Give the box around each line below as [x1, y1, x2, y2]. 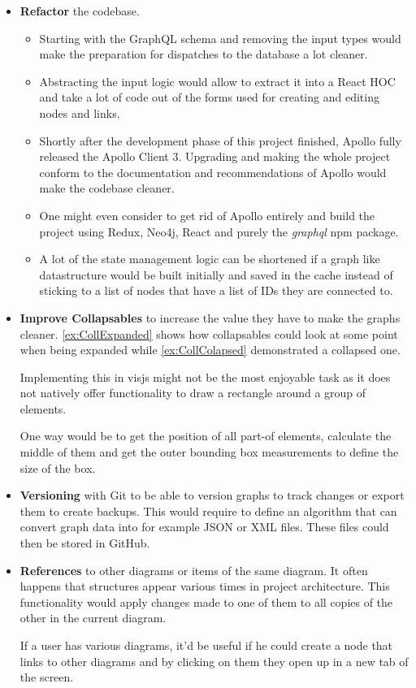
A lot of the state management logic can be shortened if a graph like [39, 250, 380, 267]
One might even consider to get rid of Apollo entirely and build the [39, 206, 375, 223]
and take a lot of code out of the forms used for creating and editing [39, 89, 379, 106]
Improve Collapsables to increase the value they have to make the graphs [19, 309, 401, 326]
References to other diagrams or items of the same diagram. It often [19, 561, 368, 578]
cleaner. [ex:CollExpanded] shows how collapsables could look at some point [19, 325, 398, 342]
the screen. [19, 669, 74, 686]
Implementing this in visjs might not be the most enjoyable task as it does [19, 368, 391, 385]
